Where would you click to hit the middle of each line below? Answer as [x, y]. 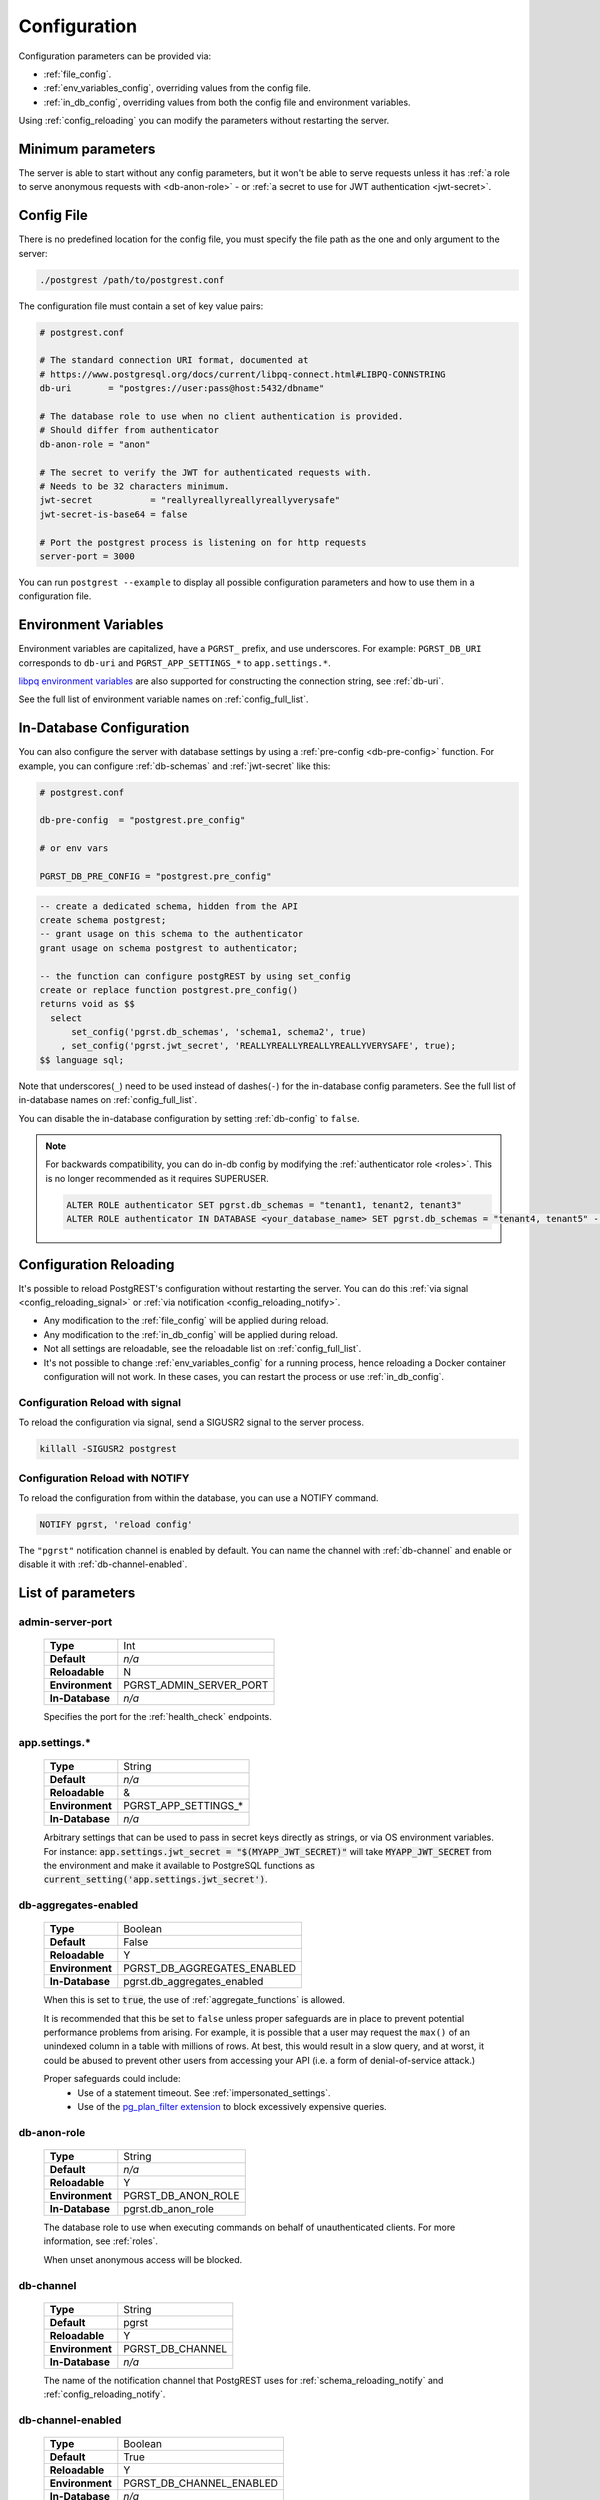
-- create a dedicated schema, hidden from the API [169, 906]
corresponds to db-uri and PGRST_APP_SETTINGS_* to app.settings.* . [174, 662]
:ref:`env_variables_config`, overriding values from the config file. [177, 88]
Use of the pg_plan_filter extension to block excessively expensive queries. [232, 2107]
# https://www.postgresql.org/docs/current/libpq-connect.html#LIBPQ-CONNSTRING [242, 374]
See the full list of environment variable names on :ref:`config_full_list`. [163, 699]
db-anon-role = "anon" [95, 444]
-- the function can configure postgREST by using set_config [195, 976]
